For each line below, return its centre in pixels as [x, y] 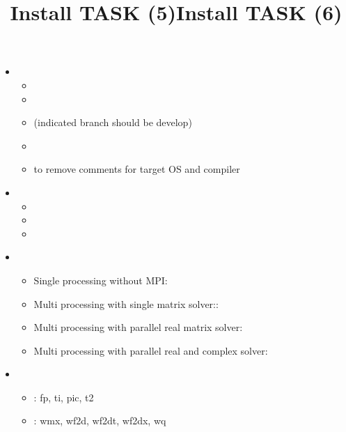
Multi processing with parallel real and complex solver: [151, 350]
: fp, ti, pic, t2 [64, 397]
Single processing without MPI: [101, 280]
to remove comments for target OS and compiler [137, 169]
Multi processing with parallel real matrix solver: [138, 327]
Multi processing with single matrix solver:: [126, 303]
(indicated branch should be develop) [113, 122]
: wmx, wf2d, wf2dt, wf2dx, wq [100, 421]
